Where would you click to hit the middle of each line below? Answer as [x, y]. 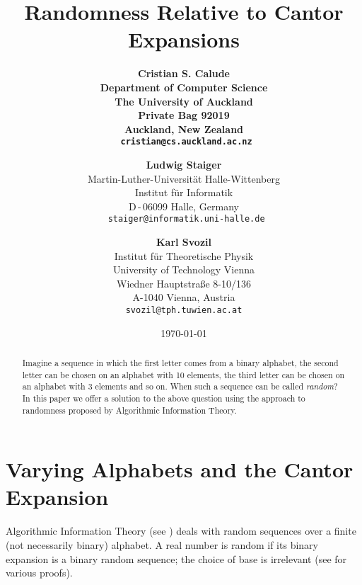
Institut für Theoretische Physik [184, 255]
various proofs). [39, 573]
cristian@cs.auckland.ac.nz [186, 142]
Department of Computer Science [184, 87]
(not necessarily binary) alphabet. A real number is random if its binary [162, 544]
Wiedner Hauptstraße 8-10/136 [184, 283]
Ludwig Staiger [184, 164]
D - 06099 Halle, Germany [184, 206]
